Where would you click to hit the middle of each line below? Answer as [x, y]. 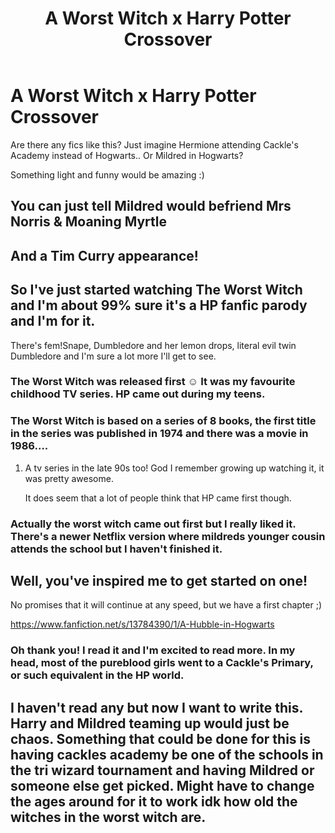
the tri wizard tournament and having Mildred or [162, 770]
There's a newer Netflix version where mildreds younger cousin [168, 536]
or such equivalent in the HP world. [97, 675]
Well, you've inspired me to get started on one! [159, 581]
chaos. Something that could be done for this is [161, 738]
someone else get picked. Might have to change [162, 785]
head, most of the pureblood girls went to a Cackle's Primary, [162, 663]
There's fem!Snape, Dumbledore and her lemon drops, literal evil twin [153, 345]
